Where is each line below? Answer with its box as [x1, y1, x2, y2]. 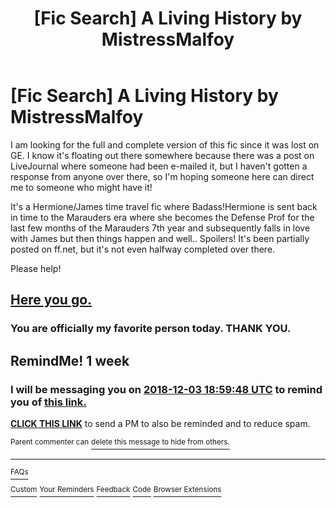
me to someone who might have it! [10, 181, 153, 193]
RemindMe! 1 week [10, 352, 130, 369]
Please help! [10, 262, 62, 274]
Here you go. [10, 292, 93, 309]
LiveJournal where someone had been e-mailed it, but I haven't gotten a [10, 160, 308, 172]
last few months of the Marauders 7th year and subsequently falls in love [10, 222, 311, 234]
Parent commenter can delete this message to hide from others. [10, 437, 230, 447]
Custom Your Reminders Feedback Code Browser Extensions [10, 485, 222, 495]
